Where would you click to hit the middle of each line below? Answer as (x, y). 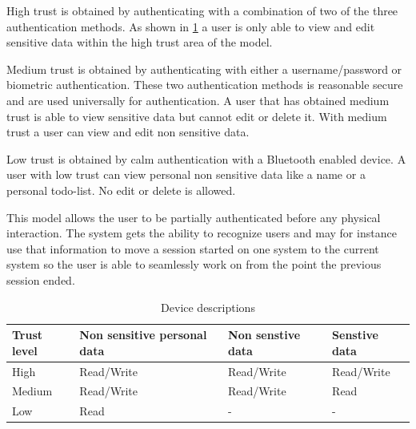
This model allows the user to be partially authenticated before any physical (194, 217)
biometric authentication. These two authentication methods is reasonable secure (205, 85)
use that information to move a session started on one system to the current (193, 248)
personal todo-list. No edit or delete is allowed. (121, 190)
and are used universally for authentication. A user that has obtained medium (198, 100)
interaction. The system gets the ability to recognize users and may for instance (202, 233)
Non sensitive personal (143, 335)
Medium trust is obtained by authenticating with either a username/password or (204, 69)
